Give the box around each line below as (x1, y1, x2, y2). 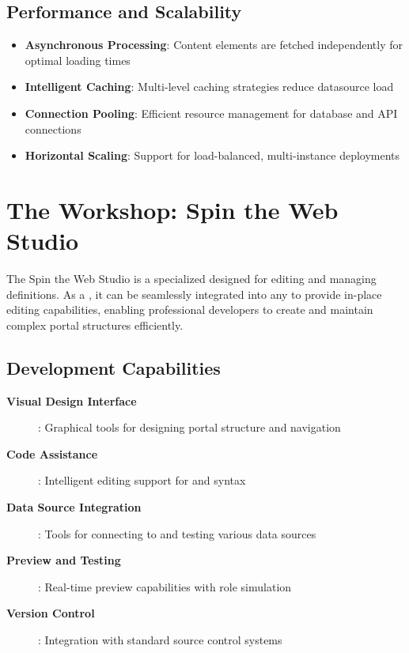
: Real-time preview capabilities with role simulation (38, 578, 292, 594)
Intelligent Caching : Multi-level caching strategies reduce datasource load (25, 78, 394, 95)
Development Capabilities (6, 355, 221, 379)
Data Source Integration (6, 499, 142, 515)
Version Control (6, 605, 95, 621)
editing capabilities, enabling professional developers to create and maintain (6, 301, 373, 318)
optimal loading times (25, 51, 131, 68)
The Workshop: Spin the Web (6, 193, 339, 225)
